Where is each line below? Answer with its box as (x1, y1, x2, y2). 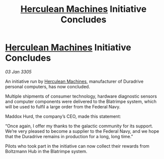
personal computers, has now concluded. (5, 83, 90, 90)
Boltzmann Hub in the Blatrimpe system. (5, 148, 88, 154)
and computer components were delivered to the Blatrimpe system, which (5, 98, 157, 105)
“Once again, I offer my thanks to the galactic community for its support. (5, 123, 153, 129)
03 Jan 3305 (5, 68, 32, 75)
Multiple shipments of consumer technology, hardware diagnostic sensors (5, 93, 158, 99)
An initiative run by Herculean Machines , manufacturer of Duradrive (5, 78, 144, 84)
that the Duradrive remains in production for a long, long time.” (5, 133, 133, 139)
